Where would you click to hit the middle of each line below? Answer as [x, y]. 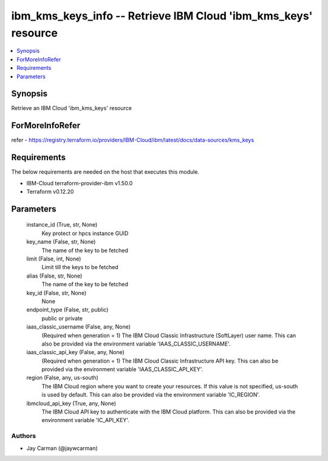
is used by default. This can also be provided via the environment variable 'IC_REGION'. [151, 395]
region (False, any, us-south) [62, 378]
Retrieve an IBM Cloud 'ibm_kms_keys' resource [71, 108]
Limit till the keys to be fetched [80, 267]
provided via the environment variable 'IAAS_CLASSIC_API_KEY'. [122, 369]
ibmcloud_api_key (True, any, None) [71, 403]
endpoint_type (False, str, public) [67, 310]
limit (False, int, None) [54, 259]
